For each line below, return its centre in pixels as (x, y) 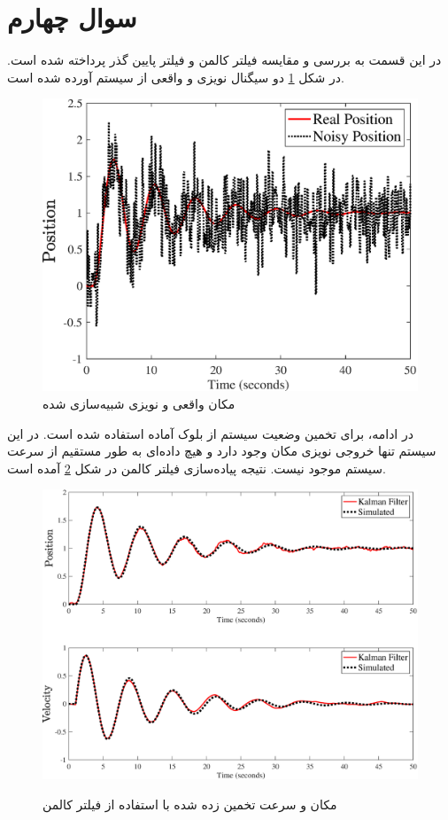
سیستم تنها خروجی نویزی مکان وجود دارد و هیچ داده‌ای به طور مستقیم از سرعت (222, 451)
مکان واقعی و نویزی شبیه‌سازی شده (139, 403)
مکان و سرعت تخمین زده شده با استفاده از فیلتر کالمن (190, 804)
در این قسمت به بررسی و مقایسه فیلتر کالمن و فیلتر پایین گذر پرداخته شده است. (224, 60)
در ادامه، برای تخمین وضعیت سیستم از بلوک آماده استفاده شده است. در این (210, 433)
